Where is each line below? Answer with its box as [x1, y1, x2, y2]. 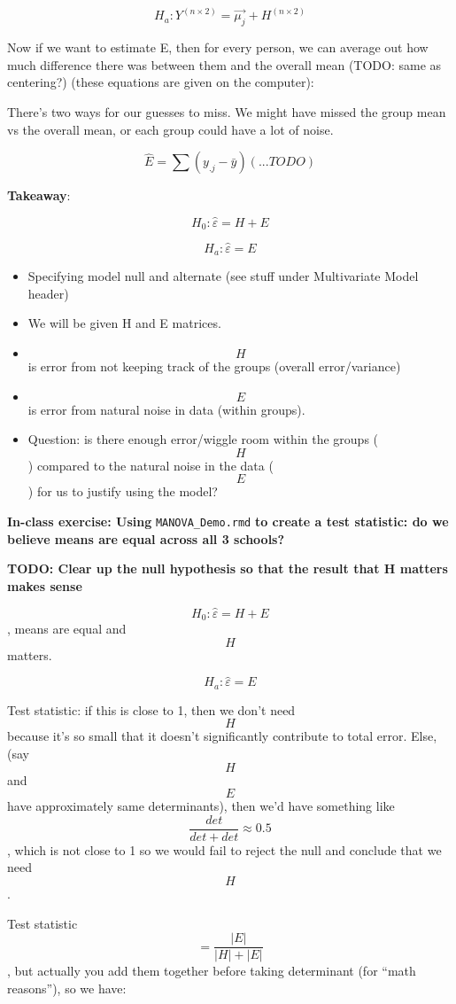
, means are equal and [7, 619, 127, 637]
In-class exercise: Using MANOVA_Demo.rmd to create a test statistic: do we [7, 511, 449, 530]
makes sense [7, 576, 82, 595]
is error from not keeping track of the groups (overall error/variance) [27, 356, 401, 375]
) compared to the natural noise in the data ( [27, 455, 274, 474]
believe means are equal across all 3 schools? [7, 529, 285, 548]
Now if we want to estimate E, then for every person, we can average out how [7, 38, 429, 57]
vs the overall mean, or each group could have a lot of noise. [7, 120, 334, 138]
